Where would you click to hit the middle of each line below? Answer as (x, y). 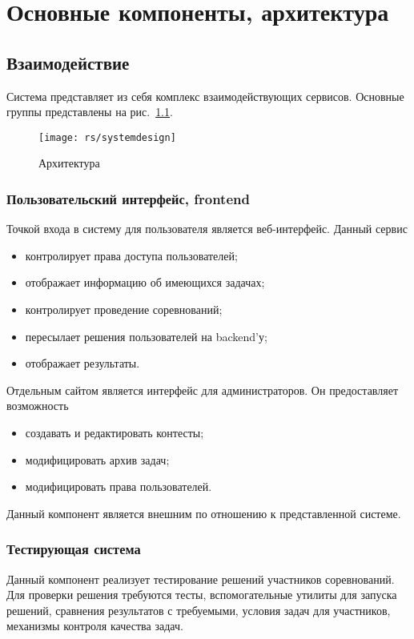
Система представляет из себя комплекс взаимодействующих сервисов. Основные (205, 96)
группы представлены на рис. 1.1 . (90, 112)
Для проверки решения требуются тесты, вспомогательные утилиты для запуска (202, 595)
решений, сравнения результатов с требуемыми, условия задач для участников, (199, 610)
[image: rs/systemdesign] (107, 137)
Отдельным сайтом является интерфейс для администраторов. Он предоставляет (203, 390)
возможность (38, 406)
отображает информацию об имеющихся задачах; (145, 282)
